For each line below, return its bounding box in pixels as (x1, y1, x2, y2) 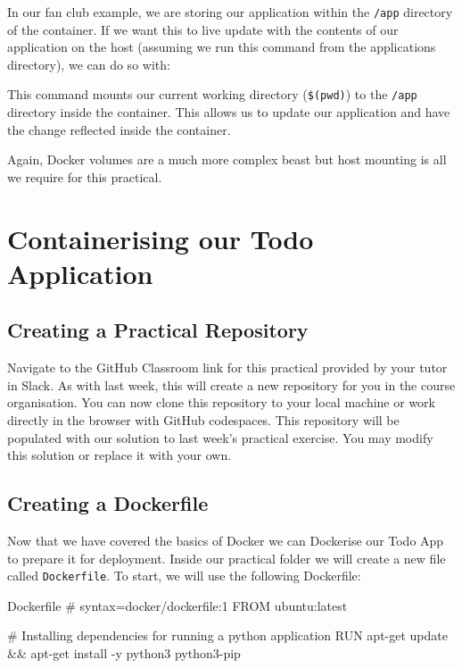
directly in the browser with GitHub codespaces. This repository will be (7, 411, 400, 430)
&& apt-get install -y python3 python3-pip (7, 644, 241, 663)
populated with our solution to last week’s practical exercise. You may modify (7, 428, 433, 447)
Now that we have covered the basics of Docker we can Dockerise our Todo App (7, 531, 444, 549)
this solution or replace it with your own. (7, 446, 232, 464)
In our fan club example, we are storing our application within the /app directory (7, 3, 453, 21)
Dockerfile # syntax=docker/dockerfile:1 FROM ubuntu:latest (7, 596, 348, 614)
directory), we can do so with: (7, 54, 170, 73)
